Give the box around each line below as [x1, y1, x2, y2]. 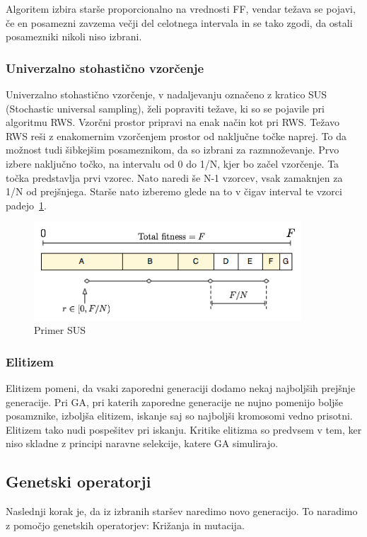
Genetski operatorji [6, 470, 151, 492]
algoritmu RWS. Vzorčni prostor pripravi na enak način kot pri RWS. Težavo [6, 115, 340, 129]
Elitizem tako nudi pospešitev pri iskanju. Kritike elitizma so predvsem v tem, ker [6, 422, 362, 437]
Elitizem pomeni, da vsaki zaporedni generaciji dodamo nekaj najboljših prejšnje [6, 381, 356, 395]
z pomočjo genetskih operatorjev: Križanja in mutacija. [6, 517, 245, 532]
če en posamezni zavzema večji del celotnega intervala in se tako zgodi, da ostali [6, 15, 353, 30]
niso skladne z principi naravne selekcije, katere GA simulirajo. [6, 436, 279, 451]
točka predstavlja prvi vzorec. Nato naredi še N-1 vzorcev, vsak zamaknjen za [6, 170, 343, 185]
